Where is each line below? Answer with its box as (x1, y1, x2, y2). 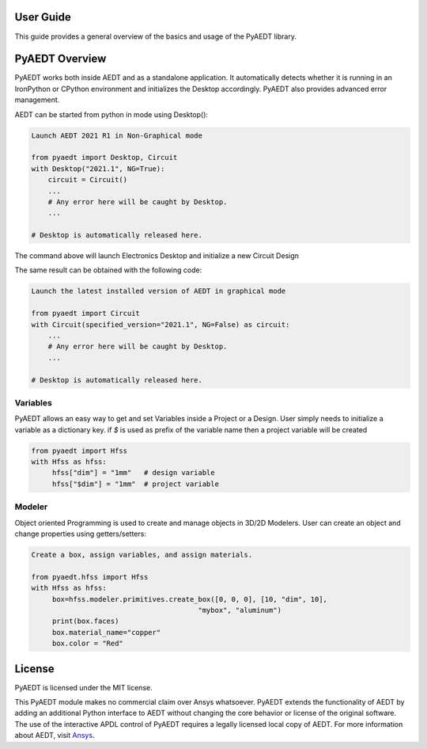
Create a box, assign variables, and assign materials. (31, 550, 253, 559)
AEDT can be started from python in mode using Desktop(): (14, 109, 209, 119)
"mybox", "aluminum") (198, 606, 282, 614)
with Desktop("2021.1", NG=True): (31, 164, 165, 173)
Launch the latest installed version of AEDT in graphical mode (31, 287, 286, 296)
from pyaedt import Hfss (31, 446, 128, 455)
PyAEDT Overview (14, 52, 107, 66)
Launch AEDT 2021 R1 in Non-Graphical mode (31, 131, 203, 140)
